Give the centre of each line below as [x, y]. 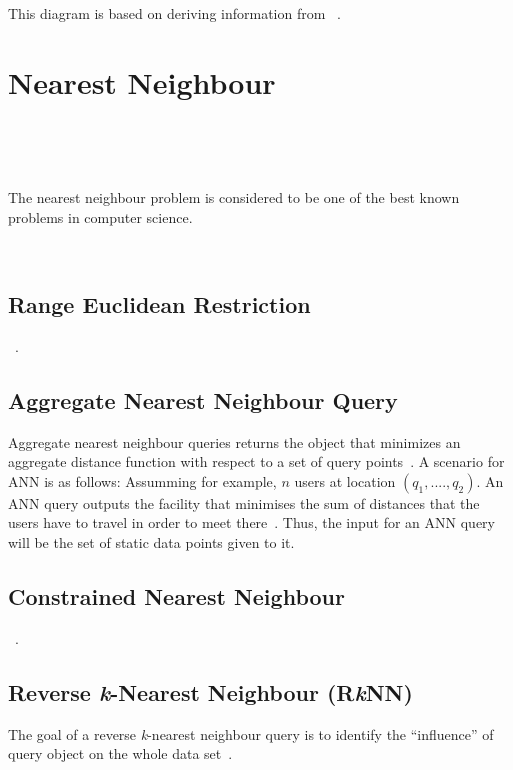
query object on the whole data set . [120, 753]
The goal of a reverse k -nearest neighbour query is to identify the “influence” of [251, 733]
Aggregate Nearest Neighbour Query [203, 399]
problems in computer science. [100, 216]
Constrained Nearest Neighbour [176, 596]
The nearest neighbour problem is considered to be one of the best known [234, 196]
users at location [345, 480]
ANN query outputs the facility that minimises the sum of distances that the [244, 502]
